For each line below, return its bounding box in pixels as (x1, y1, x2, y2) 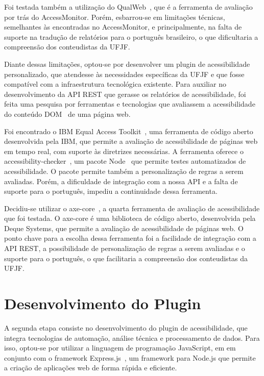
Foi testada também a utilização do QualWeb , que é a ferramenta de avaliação (4, 2, 253, 12)
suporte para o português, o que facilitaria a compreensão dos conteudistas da (4, 253, 248, 263)
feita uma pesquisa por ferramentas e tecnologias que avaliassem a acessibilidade (4, 98, 255, 109)
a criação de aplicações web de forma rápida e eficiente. (4, 362, 177, 373)
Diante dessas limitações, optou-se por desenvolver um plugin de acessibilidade (4, 58, 250, 69)
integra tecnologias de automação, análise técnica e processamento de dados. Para (4, 332, 260, 343)
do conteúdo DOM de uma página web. (4, 108, 131, 119)
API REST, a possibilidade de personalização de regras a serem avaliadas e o (4, 243, 245, 254)
